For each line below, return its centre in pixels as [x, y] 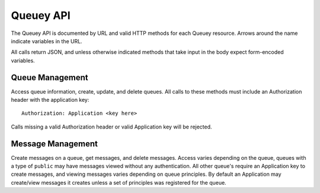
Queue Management [49, 77]
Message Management [54, 144]
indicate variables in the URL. [47, 41]
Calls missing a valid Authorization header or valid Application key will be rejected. [112, 127]
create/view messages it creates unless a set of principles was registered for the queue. [119, 182]
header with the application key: [50, 100]
